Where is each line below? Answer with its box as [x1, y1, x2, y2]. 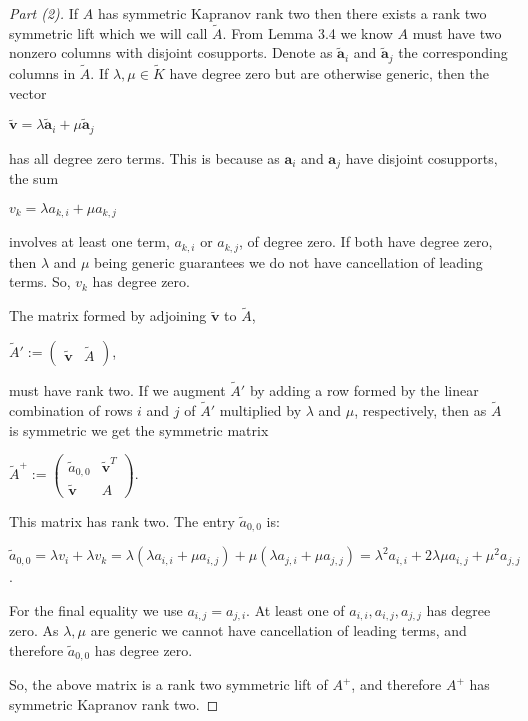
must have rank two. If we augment [9, 380, 226, 401]
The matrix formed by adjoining [9, 305, 207, 326]
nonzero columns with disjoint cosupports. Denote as [9, 42, 333, 63]
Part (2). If [9, 3, 79, 23]
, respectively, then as [354, 399, 487, 420]
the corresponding [398, 42, 508, 63]
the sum [9, 168, 59, 189]
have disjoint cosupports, [345, 147, 498, 168]
